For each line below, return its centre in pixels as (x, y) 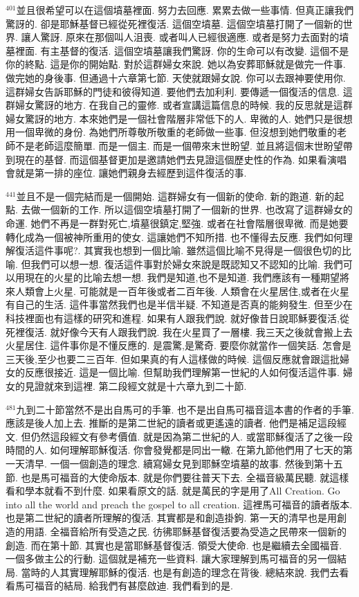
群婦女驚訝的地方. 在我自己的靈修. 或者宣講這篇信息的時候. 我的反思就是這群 (179, 105)
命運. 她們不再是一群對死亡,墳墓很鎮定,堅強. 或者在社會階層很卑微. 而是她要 (177, 223)
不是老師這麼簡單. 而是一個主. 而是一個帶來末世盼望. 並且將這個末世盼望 (179, 145)
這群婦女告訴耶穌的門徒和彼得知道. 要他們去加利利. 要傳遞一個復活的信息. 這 (179, 91)
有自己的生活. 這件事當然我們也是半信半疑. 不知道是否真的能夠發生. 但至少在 (179, 304)
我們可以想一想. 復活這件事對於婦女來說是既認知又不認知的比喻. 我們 (187, 264)
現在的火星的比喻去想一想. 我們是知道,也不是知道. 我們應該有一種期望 (182, 277)
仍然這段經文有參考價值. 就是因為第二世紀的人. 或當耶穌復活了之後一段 (192, 436)
